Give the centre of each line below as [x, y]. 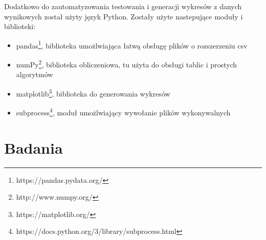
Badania [34, 147]
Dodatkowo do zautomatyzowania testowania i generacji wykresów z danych [123, 6]
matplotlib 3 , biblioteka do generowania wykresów [93, 92]
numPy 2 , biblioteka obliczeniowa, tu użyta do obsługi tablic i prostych [127, 64]
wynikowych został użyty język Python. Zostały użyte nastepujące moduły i [124, 16]
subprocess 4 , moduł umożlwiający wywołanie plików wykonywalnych [123, 112]
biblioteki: [20, 26]
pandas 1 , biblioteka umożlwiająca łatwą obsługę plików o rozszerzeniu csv [132, 44]
